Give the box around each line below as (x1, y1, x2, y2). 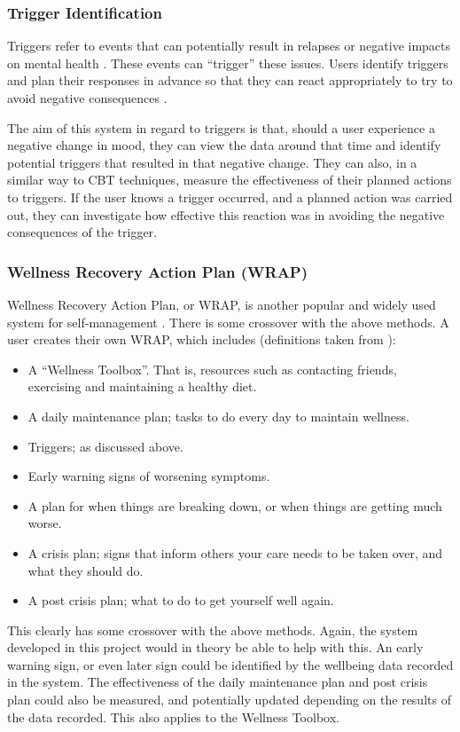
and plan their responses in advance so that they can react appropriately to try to (7, 71, 453, 90)
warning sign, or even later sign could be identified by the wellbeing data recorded (7, 655, 454, 673)
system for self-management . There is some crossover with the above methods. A (7, 312, 449, 331)
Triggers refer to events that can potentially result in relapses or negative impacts (7, 36, 451, 55)
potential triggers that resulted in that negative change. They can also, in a (7, 153, 417, 171)
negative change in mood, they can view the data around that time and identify (7, 136, 441, 154)
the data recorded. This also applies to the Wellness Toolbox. (7, 707, 339, 726)
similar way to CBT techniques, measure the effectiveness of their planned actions (7, 170, 452, 189)
